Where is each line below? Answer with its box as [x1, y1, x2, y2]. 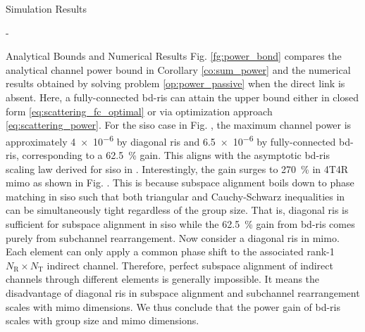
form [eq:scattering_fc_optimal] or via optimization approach [6, 103, 273, 118]
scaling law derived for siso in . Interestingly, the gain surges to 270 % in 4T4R [6, 161, 349, 176]
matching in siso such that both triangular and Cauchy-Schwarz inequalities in [6, 189, 345, 203]
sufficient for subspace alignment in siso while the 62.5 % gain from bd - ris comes [6, 216, 355, 231]
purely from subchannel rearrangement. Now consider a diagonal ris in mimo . [6, 230, 340, 245]
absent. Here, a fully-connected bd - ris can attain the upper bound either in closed [6, 89, 359, 104]
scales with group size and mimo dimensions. [6, 313, 199, 328]
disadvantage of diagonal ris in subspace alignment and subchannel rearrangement [6, 285, 360, 300]
